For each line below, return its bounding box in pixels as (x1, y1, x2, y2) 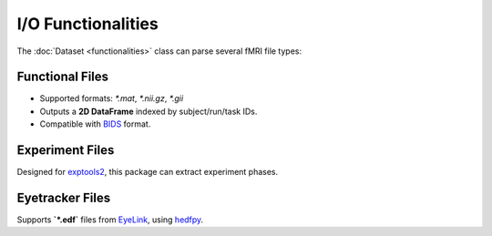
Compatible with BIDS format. (39, 118, 151, 129)
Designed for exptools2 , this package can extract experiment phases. (16, 167, 279, 178)
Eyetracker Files (16, 190, 111, 205)
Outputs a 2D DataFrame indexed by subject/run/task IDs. (39, 106, 258, 117)
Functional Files (16, 69, 109, 85)
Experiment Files (16, 142, 115, 159)
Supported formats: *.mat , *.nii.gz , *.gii (39, 93, 184, 104)
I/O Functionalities (16, 14, 159, 34)
